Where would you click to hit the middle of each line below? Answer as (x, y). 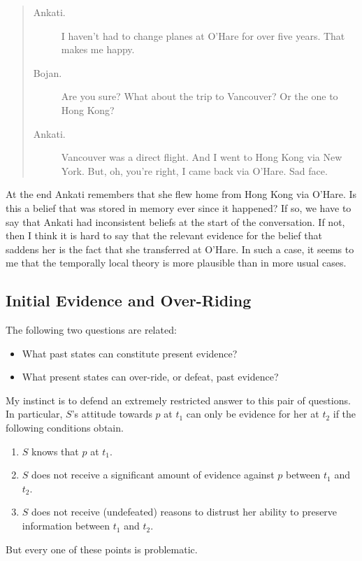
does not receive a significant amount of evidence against (153, 475)
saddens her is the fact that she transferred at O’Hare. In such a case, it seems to (180, 249)
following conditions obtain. (65, 428)
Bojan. (48, 72)
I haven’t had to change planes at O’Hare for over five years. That (203, 35)
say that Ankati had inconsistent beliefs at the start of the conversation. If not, (175, 221)
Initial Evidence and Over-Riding (129, 300)
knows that (55, 451)
